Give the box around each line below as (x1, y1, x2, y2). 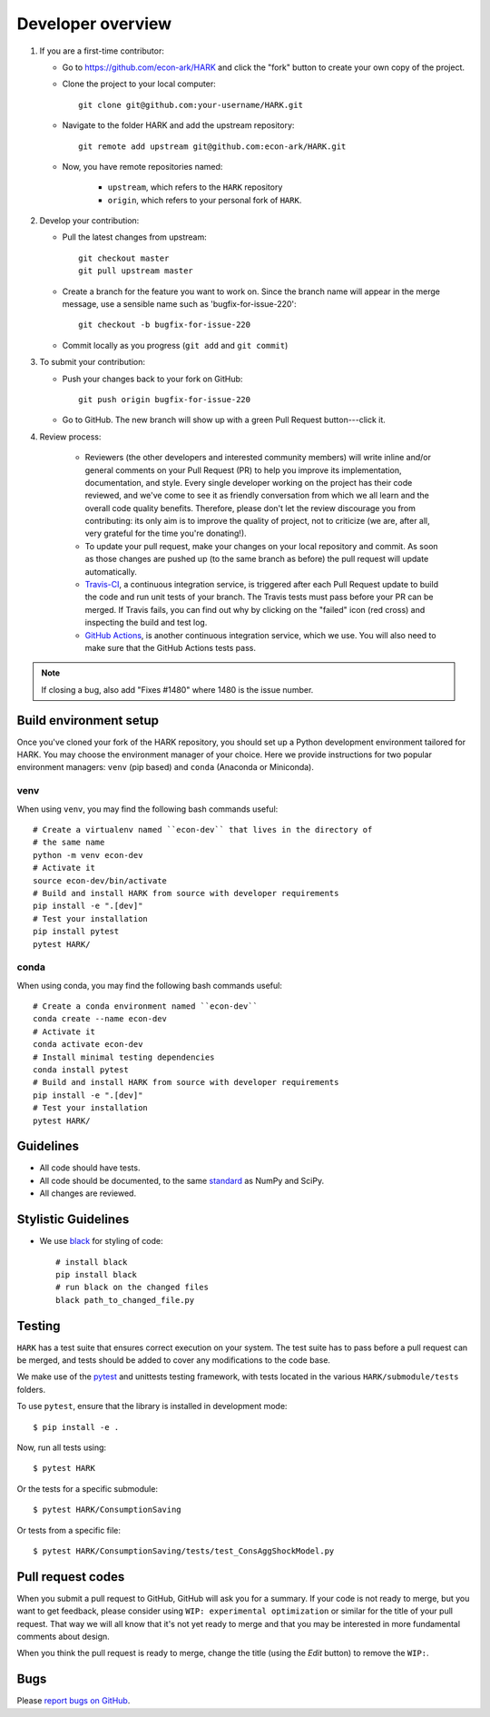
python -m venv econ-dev (33, 850, 143, 860)
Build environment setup (16, 713, 159, 728)
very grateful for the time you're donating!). (84, 528, 247, 539)
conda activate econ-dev (33, 1040, 143, 1050)
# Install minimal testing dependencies (33, 1051, 215, 1062)
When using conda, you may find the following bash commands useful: (16, 980, 283, 991)
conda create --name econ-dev (33, 1013, 168, 1024)
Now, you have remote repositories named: (62, 161, 223, 172)
